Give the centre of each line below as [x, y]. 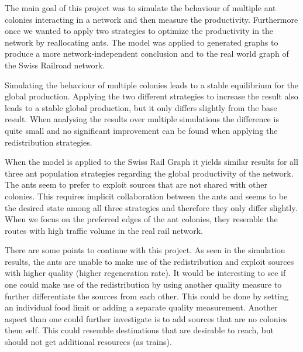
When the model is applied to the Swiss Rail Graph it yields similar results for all [151, 162]
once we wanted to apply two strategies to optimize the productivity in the [139, 31]
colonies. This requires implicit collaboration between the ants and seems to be [146, 196]
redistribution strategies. [49, 142]
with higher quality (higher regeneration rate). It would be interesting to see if [145, 273]
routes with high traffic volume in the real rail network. [104, 230]
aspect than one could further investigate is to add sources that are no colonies [146, 318]
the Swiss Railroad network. [55, 65]
